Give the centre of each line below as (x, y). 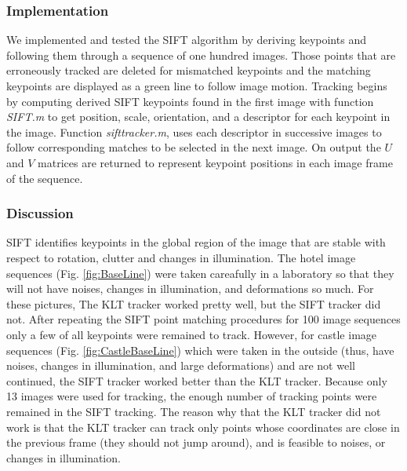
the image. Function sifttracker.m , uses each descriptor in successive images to (194, 131)
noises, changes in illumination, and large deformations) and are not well (181, 365)
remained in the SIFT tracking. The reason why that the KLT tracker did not (194, 411)
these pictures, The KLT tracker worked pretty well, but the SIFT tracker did (194, 303)
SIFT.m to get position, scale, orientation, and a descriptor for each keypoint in (198, 117)
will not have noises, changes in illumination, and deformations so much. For (190, 288)
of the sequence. (45, 178)
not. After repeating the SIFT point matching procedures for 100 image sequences (203, 319)
